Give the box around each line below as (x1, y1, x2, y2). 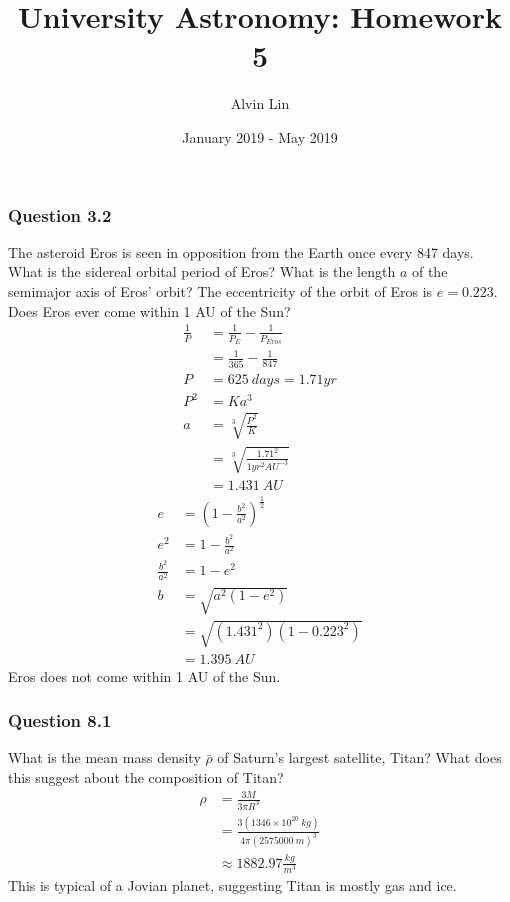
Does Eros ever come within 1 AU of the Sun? (8, 300, 291, 321)
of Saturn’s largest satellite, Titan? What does (217, 747, 502, 768)
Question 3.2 (8, 202, 112, 227)
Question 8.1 (8, 708, 112, 733)
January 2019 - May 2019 (182, 126, 338, 147)
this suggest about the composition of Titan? (8, 767, 284, 788)
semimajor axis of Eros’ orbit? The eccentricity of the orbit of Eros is (8, 280, 433, 301)
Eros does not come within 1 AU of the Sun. (8, 665, 281, 686)
